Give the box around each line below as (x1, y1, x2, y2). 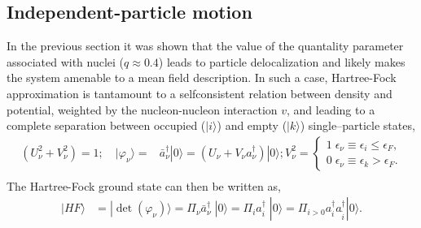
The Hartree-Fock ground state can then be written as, (7, 177, 281, 194)
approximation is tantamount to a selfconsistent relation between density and (7, 84, 392, 101)
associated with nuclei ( (7, 53, 125, 70)
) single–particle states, (300, 117, 415, 134)
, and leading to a (287, 101, 375, 118)
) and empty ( (217, 117, 287, 134)
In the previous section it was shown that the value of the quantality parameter (7, 37, 404, 54)
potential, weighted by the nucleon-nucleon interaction (7, 101, 278, 118)
